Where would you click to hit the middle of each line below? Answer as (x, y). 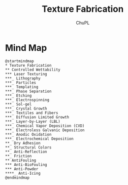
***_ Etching (18, 95)
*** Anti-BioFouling (26, 165)
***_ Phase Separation (28, 91)
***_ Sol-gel (18, 104)
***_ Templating (22, 87)
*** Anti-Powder (22, 169)
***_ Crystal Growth (26, 109)
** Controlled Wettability (33, 70)
